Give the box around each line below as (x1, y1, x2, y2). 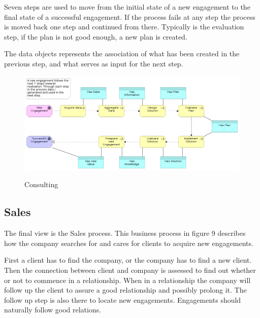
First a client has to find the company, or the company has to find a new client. (4, 255, 252, 265)
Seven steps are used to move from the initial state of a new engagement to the (4, 2, 250, 12)
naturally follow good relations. (4, 304, 102, 315)
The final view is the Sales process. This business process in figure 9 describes (4, 228, 246, 238)
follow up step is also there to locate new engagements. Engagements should (4, 294, 241, 305)
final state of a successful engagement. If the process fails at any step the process (4, 11, 255, 22)
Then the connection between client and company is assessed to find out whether (4, 264, 256, 275)
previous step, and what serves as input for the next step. (4, 58, 183, 68)
